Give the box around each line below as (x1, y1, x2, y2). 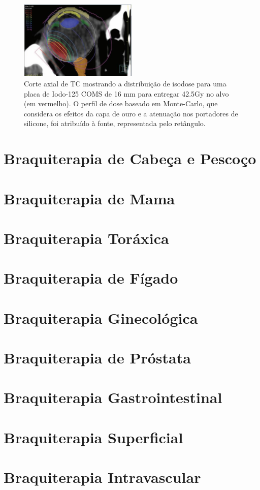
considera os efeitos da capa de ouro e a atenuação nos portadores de (24, 108, 238, 118)
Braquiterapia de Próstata (4, 347, 191, 368)
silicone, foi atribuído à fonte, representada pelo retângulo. (24, 118, 206, 129)
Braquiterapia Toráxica (4, 227, 169, 248)
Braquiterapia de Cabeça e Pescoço (4, 148, 256, 169)
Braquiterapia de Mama (4, 188, 175, 208)
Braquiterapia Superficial (4, 426, 183, 447)
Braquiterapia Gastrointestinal (4, 387, 222, 408)
